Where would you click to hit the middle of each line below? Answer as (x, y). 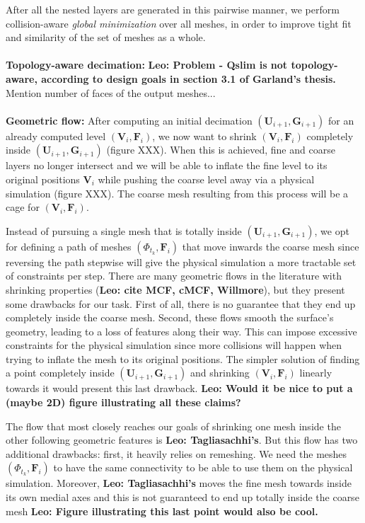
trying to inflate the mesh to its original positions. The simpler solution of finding (183, 358)
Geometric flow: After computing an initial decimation (129, 120)
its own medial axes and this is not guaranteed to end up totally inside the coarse (182, 497)
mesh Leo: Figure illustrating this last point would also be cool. (162, 511)
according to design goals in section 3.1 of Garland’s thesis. (189, 78)
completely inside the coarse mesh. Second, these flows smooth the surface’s (170, 317)
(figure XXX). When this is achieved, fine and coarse (221, 150)
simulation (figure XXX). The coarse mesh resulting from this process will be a (177, 193)
